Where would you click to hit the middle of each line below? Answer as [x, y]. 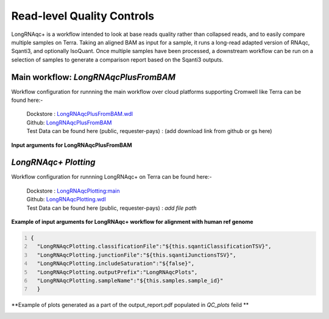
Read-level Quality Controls [83, 16]
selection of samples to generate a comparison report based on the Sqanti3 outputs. [117, 59]
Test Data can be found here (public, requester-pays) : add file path [112, 208]
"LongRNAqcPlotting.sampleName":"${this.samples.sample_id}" [130, 280]
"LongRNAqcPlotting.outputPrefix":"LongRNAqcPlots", [117, 272]
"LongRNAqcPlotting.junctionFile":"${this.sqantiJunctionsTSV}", [136, 255]
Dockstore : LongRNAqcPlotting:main [73, 191]
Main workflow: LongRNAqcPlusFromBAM [94, 77]
